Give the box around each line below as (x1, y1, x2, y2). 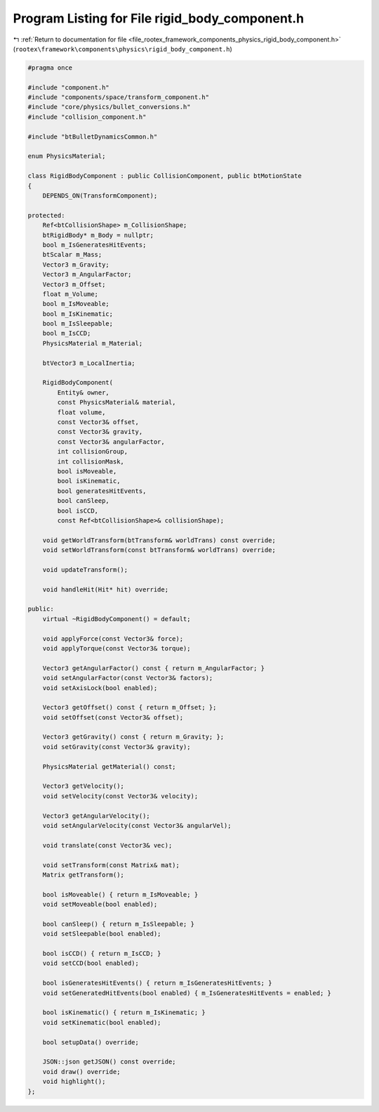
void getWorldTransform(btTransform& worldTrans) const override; (42, 536, 277, 544)
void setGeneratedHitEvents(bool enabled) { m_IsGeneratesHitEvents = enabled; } (42, 989, 331, 997)
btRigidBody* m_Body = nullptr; (42, 231, 154, 239)
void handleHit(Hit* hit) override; (42, 585, 168, 594)
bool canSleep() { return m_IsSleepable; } (42, 920, 194, 928)
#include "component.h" (27, 83, 110, 91)
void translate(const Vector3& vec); (42, 841, 173, 849)
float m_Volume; (42, 290, 98, 298)
